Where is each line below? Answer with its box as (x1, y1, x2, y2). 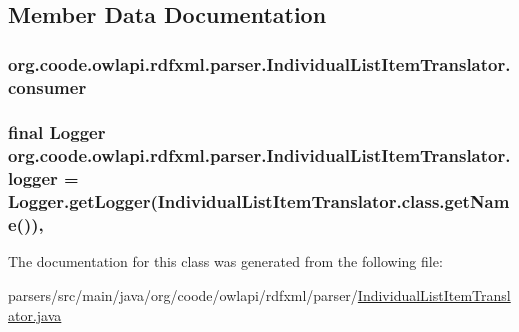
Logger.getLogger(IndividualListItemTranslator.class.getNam (8, 189, 510, 214)
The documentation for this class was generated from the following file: (8, 251, 443, 272)
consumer (8, 74, 87, 99)
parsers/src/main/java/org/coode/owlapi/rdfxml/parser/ (8, 285, 358, 306)
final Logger (8, 120, 106, 145)
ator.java (8, 304, 62, 325)
